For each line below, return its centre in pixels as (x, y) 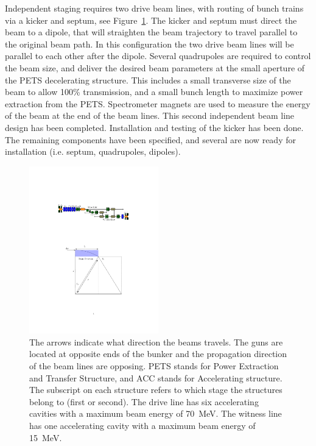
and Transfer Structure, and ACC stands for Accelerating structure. (156, 377)
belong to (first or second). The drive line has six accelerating (144, 401)
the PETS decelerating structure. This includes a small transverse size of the (148, 80)
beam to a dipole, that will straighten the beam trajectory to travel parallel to (151, 32)
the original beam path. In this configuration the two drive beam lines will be (149, 44)
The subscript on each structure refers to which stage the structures (156, 390)
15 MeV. (46, 437)
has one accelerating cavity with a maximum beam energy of (142, 425)
